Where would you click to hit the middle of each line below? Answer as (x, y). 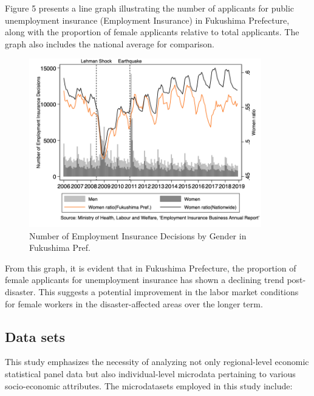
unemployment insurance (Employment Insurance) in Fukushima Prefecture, (147, 20)
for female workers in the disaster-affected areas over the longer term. (134, 303)
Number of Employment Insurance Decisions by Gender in (138, 235)
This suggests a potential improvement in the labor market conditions (169, 291)
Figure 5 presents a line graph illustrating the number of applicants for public (150, 8)
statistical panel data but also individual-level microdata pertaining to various (150, 373)
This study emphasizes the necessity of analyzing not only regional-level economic (157, 362)
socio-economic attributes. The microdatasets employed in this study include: (149, 385)
